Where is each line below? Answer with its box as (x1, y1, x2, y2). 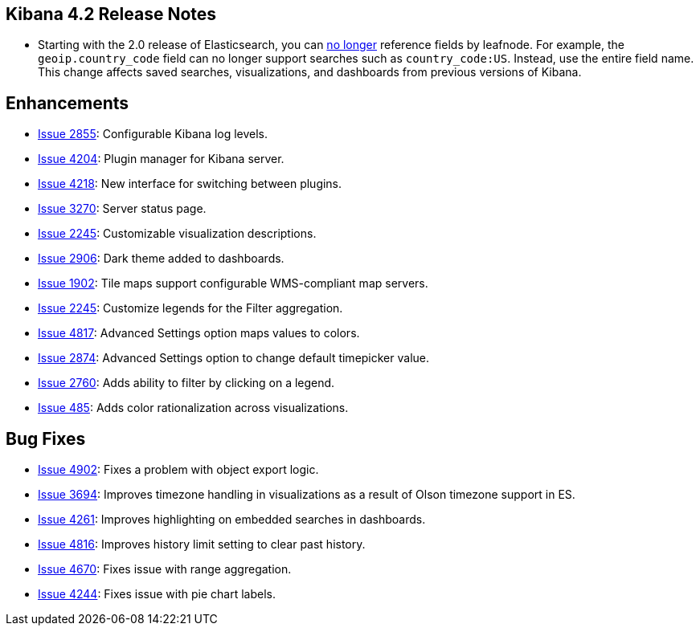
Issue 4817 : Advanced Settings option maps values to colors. (38, 326, 360, 340)
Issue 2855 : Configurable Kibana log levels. (38, 127, 268, 141)
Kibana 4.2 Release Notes (6, 4, 217, 24)
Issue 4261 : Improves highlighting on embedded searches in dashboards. (38, 512, 426, 527)
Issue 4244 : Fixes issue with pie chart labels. (38, 587, 276, 601)
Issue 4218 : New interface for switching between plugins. (38, 177, 342, 191)
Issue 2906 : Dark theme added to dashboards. (38, 251, 285, 266)
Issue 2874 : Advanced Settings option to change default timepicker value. (38, 351, 430, 365)
